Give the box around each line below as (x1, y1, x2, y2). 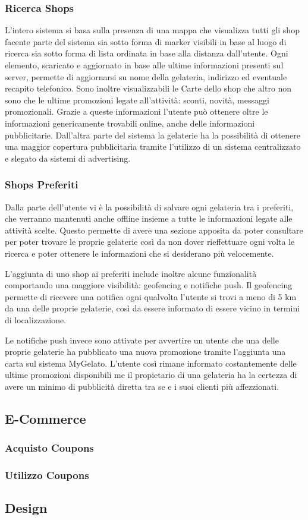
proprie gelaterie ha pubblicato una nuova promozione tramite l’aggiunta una (5, 345, 286, 358)
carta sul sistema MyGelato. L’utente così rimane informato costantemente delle (5, 357, 297, 369)
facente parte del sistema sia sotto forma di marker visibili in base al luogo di (5, 35, 287, 48)
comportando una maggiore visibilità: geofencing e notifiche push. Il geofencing (5, 279, 293, 291)
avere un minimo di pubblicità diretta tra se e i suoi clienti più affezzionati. (5, 380, 279, 392)
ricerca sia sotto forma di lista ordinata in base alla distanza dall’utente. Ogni (5, 47, 288, 59)
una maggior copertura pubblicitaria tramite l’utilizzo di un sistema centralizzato (5, 140, 301, 153)
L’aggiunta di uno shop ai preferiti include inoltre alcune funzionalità (5, 267, 257, 279)
